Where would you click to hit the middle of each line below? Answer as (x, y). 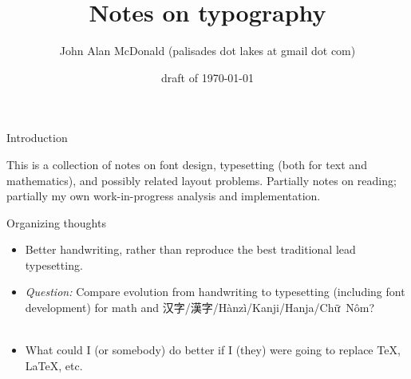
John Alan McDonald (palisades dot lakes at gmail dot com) (207, 51)
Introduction (37, 138)
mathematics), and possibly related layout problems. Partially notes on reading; (202, 180)
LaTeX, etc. (54, 365)
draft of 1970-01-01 (207, 77)
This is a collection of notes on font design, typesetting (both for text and (187, 164)
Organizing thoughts (56, 222)
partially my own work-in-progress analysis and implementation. (164, 196)
